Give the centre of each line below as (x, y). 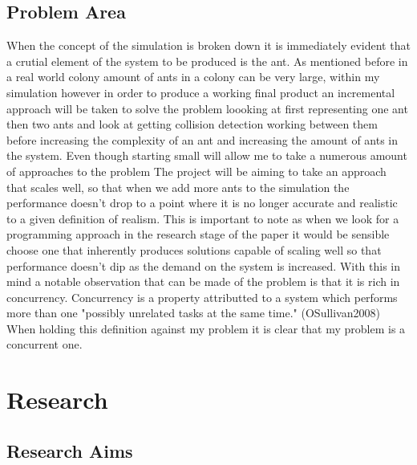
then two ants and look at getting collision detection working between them (192, 124)
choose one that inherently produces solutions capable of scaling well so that (194, 249)
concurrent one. (45, 344)
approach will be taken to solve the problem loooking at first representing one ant (207, 108)
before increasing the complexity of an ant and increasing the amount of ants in (202, 139)
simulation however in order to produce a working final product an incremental (201, 92)
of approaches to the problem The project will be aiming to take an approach (196, 171)
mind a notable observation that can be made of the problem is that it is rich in (203, 281)
